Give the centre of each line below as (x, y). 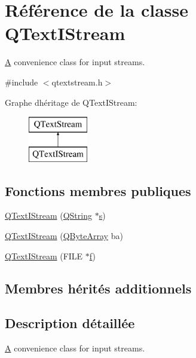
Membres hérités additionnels (98, 288)
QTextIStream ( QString (48, 215)
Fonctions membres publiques (98, 190)
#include (22, 82)
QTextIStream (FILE (44, 256)
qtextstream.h (77, 82)
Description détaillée (70, 323)
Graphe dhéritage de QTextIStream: (71, 102)
